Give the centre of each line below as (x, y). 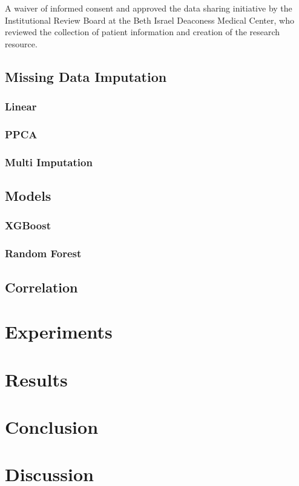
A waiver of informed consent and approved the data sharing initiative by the (149, 8)
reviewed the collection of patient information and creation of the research (143, 32)
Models (28, 196)
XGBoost (28, 225)
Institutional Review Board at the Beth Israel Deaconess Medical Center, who (149, 20)
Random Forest (43, 253)
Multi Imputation (49, 162)
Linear (21, 106)
